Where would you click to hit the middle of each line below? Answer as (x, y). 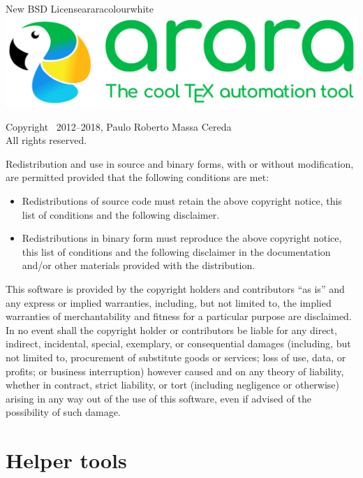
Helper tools (66, 460)
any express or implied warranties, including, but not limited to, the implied (169, 302)
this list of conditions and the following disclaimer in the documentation (176, 251)
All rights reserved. (46, 140)
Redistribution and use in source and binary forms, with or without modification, (180, 163)
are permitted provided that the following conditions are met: (138, 177)
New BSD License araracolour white (80, 8)
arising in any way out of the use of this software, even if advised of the (158, 398)
